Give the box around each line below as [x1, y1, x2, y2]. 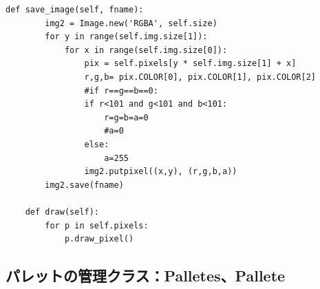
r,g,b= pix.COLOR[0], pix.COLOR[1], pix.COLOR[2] [84, 72, 317, 82]
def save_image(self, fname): [6, 5, 144, 14]
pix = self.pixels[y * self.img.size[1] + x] [84, 58, 297, 69]
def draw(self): [25, 206, 100, 217]
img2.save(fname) [45, 180, 124, 190]
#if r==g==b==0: [84, 85, 158, 96]
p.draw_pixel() [64, 234, 134, 244]
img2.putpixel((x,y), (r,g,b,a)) [84, 167, 237, 177]
